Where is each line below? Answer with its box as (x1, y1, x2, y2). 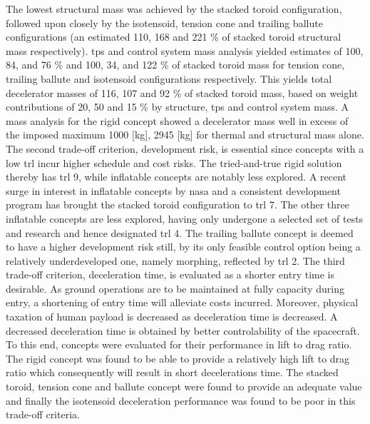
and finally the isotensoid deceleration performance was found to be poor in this (6, 393, 356, 408)
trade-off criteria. (6, 407, 80, 422)
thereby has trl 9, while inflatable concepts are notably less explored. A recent (6, 169, 347, 184)
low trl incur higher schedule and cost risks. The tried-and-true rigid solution (6, 155, 342, 170)
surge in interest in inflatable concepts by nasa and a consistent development (6, 183, 341, 198)
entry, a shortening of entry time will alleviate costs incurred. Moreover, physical (6, 295, 359, 310)
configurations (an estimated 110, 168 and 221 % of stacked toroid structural (6, 29, 341, 44)
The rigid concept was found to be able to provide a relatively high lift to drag (6, 350, 350, 365)
